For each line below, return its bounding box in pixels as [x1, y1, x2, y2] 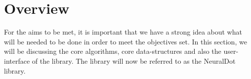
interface [4, 55, 30, 66]
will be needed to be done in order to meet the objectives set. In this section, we [4, 36, 247, 46]
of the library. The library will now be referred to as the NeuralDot [32, 55, 236, 66]
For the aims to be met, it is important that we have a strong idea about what [4, 27, 242, 37]
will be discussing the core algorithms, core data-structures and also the [4, 46, 221, 56]
